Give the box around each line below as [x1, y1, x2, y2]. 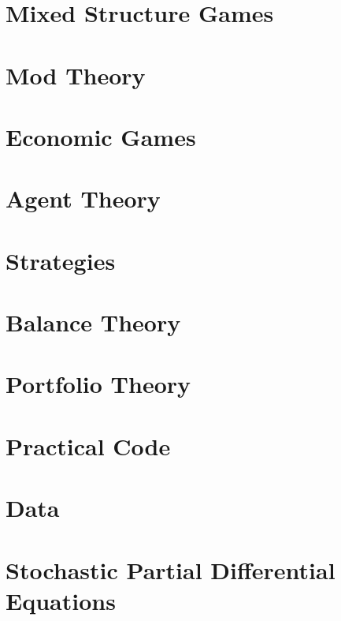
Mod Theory [6, 58, 146, 91]
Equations [6, 584, 116, 616]
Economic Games [6, 120, 196, 152]
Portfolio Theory [6, 368, 191, 400]
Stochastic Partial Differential [6, 553, 335, 585]
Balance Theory [6, 306, 181, 339]
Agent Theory [6, 182, 161, 215]
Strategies [6, 244, 116, 276]
